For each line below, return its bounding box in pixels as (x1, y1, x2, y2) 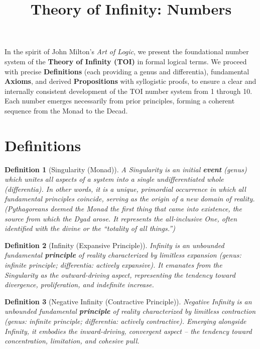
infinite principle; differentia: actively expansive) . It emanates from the (5, 260, 222, 270)
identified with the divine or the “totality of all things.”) (5, 223, 175, 234)
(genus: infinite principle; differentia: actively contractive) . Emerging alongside (5, 315, 246, 326)
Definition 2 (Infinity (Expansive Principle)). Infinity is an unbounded (5, 240, 224, 250)
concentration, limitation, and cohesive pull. (5, 335, 140, 346)
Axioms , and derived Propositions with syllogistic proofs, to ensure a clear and (5, 76, 256, 86)
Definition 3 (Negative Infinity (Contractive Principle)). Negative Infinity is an (5, 296, 252, 306)
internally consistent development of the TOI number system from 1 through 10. (5, 85, 252, 96)
